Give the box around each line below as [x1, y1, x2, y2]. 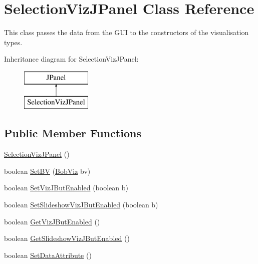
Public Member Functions [4, 125, 141, 141]
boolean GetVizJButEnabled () [4, 216, 100, 226]
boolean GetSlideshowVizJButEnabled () [4, 233, 130, 243]
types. [4, 37, 23, 47]
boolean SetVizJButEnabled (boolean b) [4, 182, 128, 193]
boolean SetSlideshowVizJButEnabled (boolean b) [4, 199, 158, 210]
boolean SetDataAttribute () [4, 249, 92, 260]
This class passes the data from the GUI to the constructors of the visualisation [4, 27, 249, 38]
